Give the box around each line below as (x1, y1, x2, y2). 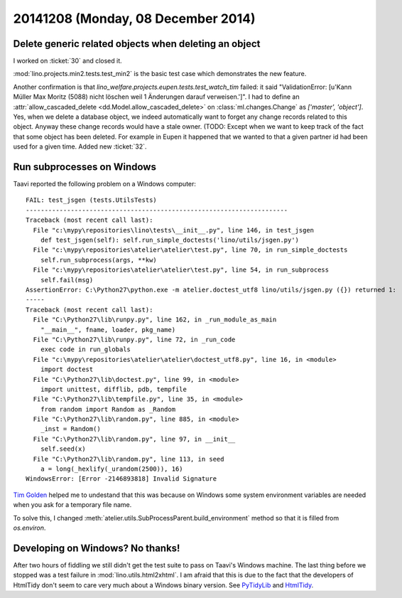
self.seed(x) (40, 445, 86, 453)
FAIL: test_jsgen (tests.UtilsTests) (26, 196, 158, 204)
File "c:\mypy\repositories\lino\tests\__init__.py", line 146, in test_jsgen (33, 226, 315, 234)
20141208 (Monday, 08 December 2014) (13, 11, 256, 26)
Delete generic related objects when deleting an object (13, 38, 261, 50)
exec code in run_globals (40, 346, 131, 353)
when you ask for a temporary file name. (13, 501, 132, 509)
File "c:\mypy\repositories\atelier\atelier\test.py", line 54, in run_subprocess (33, 266, 330, 274)
